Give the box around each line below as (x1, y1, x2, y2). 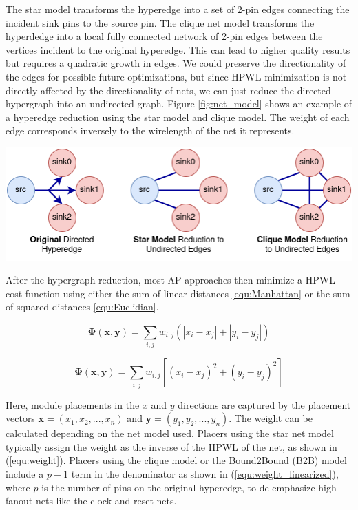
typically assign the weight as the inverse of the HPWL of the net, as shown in (6, 439, 337, 454)
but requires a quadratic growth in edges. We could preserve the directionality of (6, 56, 346, 70)
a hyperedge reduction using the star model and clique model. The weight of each (6, 109, 350, 124)
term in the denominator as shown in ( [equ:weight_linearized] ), (71, 467, 339, 481)
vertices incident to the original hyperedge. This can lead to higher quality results (6, 42, 350, 56)
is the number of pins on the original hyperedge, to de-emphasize (41, 480, 315, 494)
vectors (6, 411, 35, 425)
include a (6, 467, 44, 481)
